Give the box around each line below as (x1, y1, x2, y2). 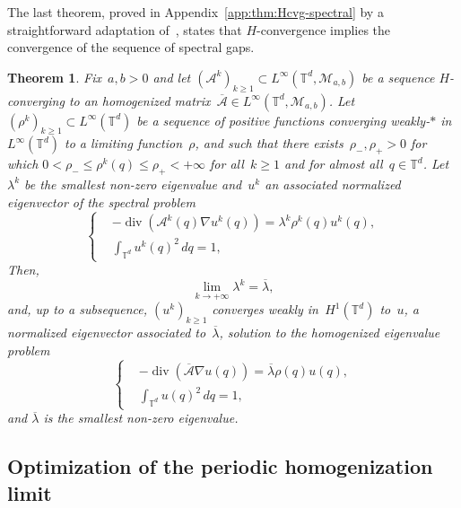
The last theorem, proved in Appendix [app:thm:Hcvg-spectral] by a (7, 3, 384, 21)
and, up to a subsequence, (7, 300, 148, 319)
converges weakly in (212, 300, 318, 319)
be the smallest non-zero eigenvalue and (24, 174, 242, 193)
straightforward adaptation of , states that (7, 20, 242, 39)
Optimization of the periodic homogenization (7, 452, 433, 480)
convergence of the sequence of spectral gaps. (7, 38, 255, 57)
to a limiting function (65, 134, 183, 153)
